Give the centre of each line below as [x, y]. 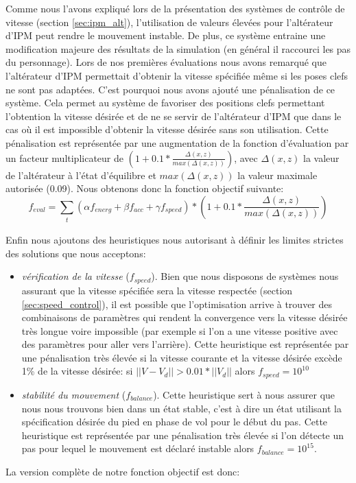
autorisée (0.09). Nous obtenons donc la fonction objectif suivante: [145, 188]
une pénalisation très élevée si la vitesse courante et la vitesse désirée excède [182, 357]
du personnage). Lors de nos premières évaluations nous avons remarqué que [166, 62]
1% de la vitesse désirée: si [77, 371]
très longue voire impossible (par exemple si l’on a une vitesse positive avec [180, 330]
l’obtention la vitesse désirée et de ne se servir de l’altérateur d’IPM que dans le [174, 116]
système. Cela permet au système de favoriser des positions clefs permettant [165, 103]
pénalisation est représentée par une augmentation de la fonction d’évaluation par [177, 142]
